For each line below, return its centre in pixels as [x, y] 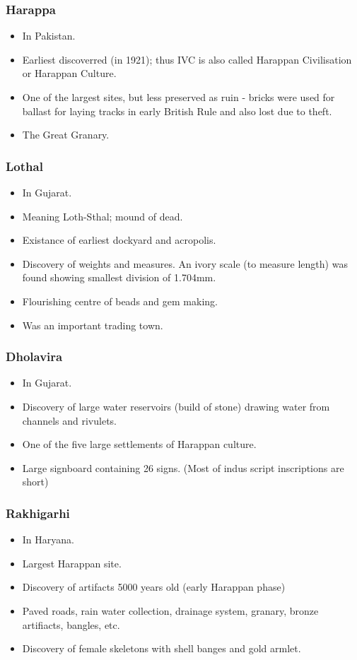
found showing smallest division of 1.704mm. [119, 277]
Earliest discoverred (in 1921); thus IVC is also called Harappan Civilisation [187, 59]
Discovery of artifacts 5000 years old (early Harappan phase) [154, 587]
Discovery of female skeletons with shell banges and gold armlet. [162, 648]
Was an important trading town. [93, 325]
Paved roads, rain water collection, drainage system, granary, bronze [170, 610]
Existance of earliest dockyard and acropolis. [119, 240]
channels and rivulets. [70, 420]
